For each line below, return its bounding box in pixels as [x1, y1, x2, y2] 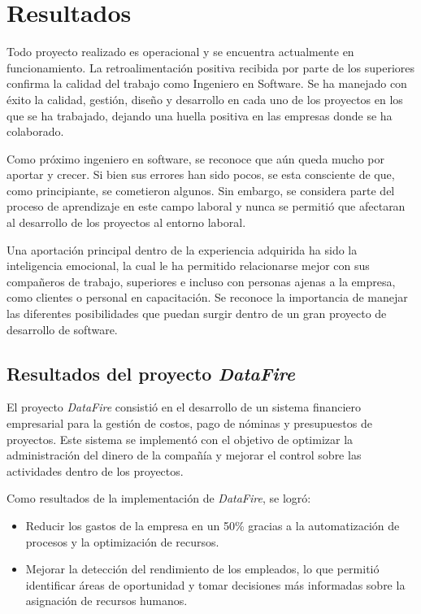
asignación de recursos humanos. [25, 592, 188, 609]
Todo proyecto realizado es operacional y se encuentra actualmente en [7, 43, 354, 60]
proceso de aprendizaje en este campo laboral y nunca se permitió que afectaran [7, 198, 406, 215]
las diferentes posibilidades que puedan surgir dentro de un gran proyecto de [7, 305, 387, 322]
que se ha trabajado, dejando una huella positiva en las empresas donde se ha [7, 107, 393, 124]
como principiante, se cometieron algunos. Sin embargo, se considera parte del [7, 181, 395, 198]
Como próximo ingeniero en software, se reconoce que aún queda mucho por [7, 150, 385, 167]
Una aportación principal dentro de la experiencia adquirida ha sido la [7, 241, 358, 258]
